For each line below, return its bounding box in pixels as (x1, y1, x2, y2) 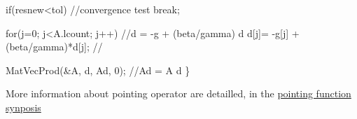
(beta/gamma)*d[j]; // (6, 39, 103, 54)
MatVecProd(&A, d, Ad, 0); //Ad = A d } (6, 62, 190, 77)
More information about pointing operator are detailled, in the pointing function (6, 86, 351, 101)
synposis (6, 99, 41, 114)
